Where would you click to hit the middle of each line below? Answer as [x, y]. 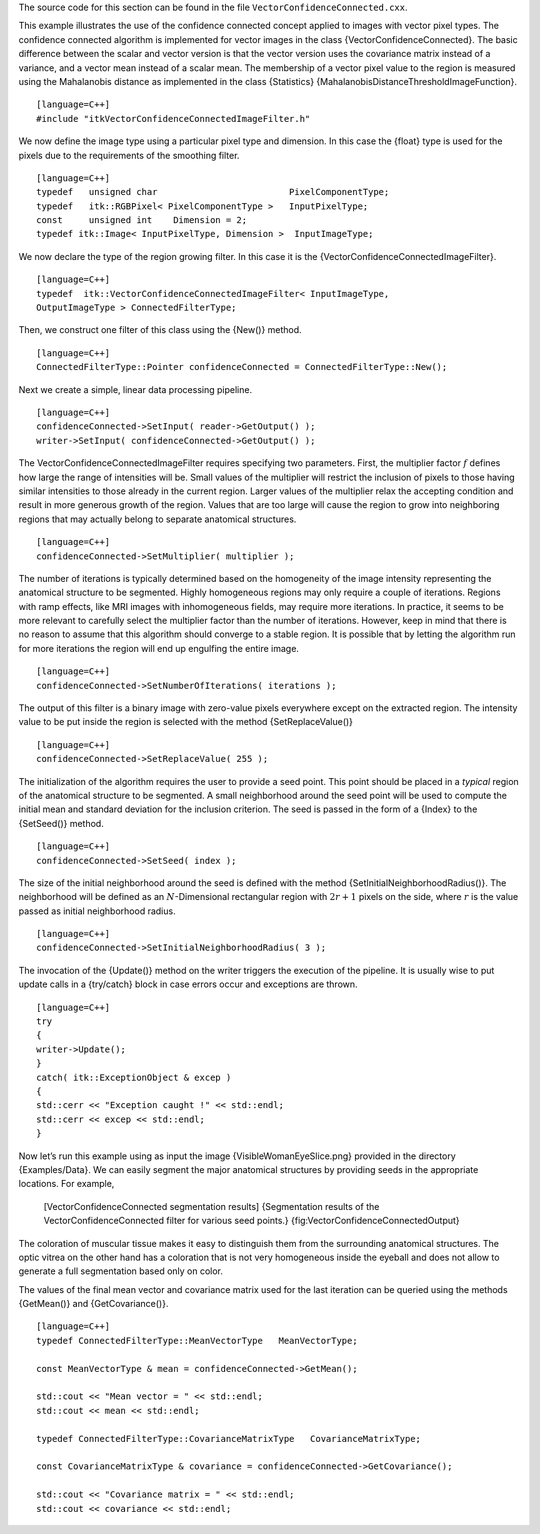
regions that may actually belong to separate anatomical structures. [157, 519]
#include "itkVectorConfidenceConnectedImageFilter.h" [173, 118]
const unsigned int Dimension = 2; [142, 220]
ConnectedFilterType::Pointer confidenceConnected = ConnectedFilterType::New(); [242, 367]
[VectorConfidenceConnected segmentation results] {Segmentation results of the [211, 1206]
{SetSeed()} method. [61, 823]
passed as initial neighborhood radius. [97, 911]
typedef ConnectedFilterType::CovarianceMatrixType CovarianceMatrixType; [229, 1438]
